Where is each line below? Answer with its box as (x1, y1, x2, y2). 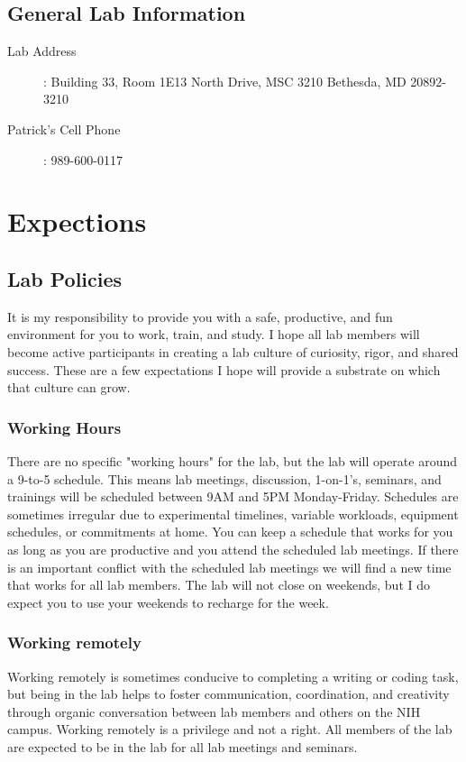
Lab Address (7, 41, 77, 60)
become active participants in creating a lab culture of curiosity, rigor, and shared (7, 342, 459, 361)
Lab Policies (7, 264, 123, 292)
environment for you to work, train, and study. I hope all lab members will (7, 325, 420, 344)
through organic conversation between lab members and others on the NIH (7, 702, 421, 721)
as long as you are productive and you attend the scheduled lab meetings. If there (7, 539, 459, 558)
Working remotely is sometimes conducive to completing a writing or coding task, (7, 666, 459, 685)
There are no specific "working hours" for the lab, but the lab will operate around (7, 451, 457, 470)
